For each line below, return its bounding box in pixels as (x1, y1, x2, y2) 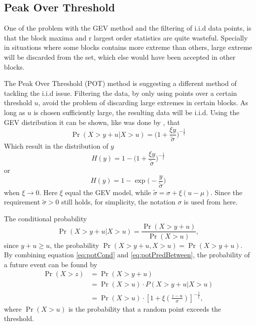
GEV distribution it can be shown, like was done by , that (4, 117, 180, 127)
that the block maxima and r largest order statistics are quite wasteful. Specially (4, 32, 248, 42)
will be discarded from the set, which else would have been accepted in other (4, 51, 236, 62)
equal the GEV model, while (65, 187, 151, 197)
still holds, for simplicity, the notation (61, 197, 176, 207)
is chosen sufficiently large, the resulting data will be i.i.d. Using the (34, 107, 240, 117)
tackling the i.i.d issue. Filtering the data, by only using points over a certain (4, 87, 237, 98)
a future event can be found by (4, 259, 98, 269)
